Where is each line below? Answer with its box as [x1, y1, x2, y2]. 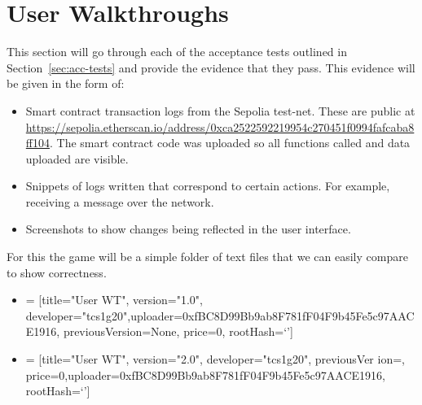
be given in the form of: [7, 75, 125, 92]
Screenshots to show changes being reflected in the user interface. [25, 220, 351, 237]
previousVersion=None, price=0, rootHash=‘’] [63, 323, 293, 340]
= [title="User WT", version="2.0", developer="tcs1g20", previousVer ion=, [25, 351, 405, 368]
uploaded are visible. [25, 150, 129, 167]
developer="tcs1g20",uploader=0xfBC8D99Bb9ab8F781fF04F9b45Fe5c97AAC [25, 307, 415, 324]
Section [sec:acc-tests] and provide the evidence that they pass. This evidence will [7, 59, 415, 76]
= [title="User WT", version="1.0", [25, 291, 203, 308]
